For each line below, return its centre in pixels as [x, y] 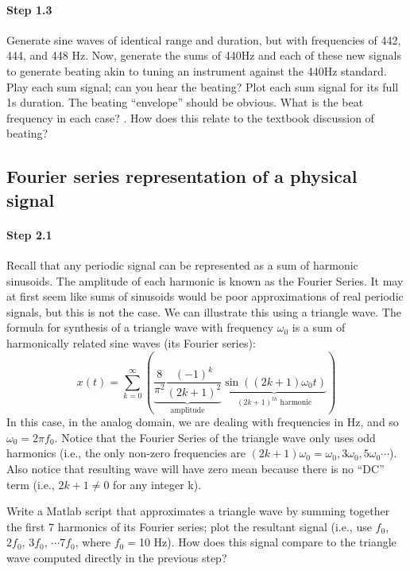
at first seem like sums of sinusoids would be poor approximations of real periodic [205, 296]
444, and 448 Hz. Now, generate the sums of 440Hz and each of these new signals [204, 55]
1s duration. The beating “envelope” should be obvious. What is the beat [185, 102]
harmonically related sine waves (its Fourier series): [131, 342]
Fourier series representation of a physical [182, 176]
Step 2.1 [29, 234]
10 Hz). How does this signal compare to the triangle [267, 542]
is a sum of [319, 327]
